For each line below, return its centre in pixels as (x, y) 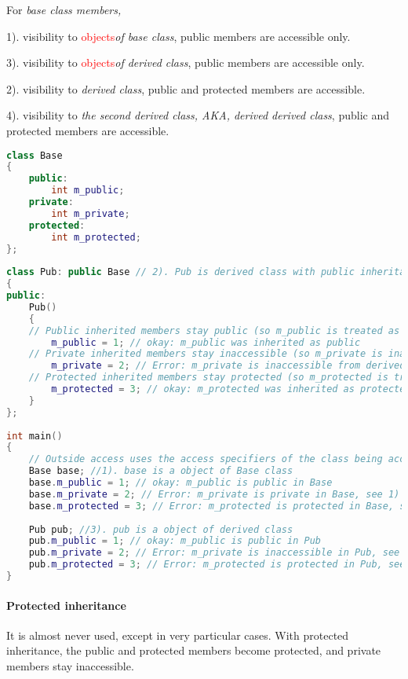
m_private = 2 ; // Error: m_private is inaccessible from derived (228, 366)
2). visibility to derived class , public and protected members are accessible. (186, 88)
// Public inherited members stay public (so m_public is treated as (214, 330)
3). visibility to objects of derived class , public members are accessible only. (186, 62)
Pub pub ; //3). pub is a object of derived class (161, 529)
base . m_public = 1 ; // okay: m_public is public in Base (180, 483)
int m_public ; (88, 191)
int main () (35, 436)
